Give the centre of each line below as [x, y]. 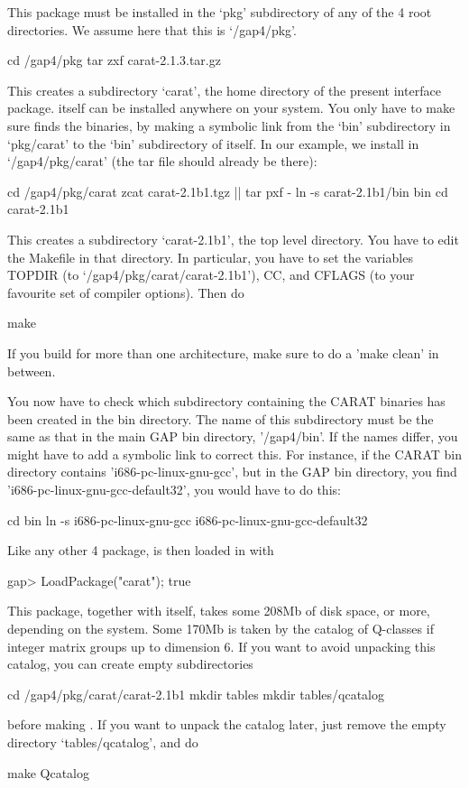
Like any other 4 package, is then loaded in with [141, 550]
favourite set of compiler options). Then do [126, 292]
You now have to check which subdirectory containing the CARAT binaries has [226, 401]
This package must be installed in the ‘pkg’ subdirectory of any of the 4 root [220, 12]
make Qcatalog [48, 772]
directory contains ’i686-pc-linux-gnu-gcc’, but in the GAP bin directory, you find [232, 472]
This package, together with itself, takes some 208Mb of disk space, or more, [219, 611]
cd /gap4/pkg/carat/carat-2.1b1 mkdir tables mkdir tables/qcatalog [196, 694]
